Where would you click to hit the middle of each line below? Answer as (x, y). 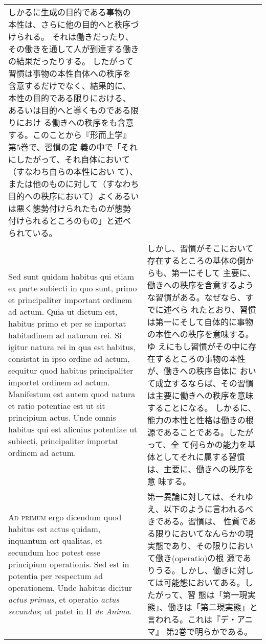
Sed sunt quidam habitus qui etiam (71, 276)
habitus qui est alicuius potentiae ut (73, 429)
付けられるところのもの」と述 (66, 221)
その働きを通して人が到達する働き (74, 49)
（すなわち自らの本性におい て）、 (73, 171)
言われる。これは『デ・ (192, 619)
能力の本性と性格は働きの (196, 420)
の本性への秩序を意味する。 (200, 334)
